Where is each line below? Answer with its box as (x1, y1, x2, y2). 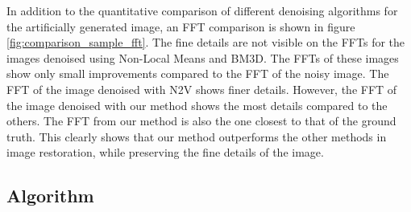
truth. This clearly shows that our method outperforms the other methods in (6, 128, 387, 145)
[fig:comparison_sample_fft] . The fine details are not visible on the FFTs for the (6, 34, 405, 51)
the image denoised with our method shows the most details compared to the (6, 96, 388, 113)
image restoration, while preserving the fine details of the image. (6, 144, 324, 161)
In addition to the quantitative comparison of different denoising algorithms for (6, 2, 398, 18)
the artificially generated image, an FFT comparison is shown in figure (6, 18, 355, 35)
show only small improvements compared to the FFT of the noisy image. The (6, 65, 389, 82)
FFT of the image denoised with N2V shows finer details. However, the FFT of (6, 80, 397, 97)
